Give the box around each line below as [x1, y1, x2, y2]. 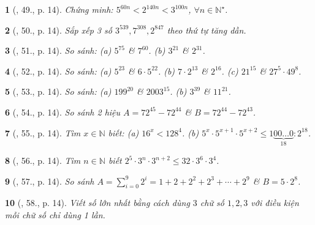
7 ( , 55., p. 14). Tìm [5, 126, 81, 139]
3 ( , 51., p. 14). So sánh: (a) [5, 44, 112, 57]
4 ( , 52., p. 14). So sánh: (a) [5, 64, 112, 77]
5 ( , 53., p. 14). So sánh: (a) [5, 85, 112, 98]
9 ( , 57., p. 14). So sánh [5, 174, 94, 187]
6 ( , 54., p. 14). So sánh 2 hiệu [5, 105, 121, 118]
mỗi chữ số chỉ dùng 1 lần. [5, 208, 105, 221]
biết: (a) [108, 126, 139, 139]
